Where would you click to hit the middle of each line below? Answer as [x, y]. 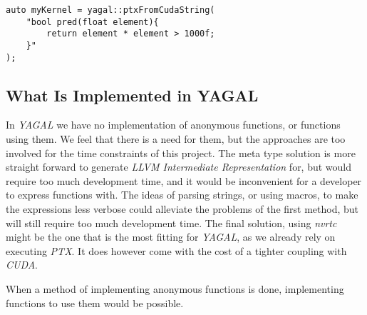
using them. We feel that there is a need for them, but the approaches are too [176, 139]
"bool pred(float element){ [92, 22]
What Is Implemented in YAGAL [132, 95]
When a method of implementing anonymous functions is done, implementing [175, 289]
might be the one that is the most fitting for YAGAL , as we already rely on [171, 237]
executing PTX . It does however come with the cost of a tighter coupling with [176, 250]
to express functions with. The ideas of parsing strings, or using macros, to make [182, 195]
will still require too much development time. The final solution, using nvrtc [171, 222]
